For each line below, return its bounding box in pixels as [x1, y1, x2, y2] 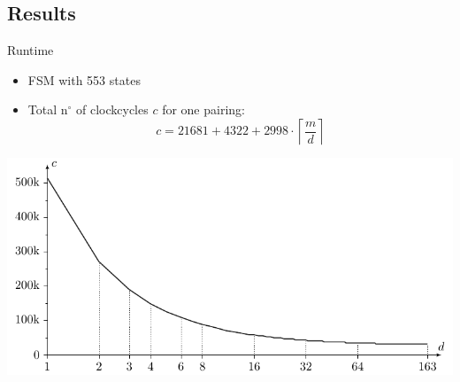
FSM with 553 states [27, 70, 141, 89]
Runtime [7, 41, 54, 59]
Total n [27, 100, 68, 119]
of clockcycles [76, 100, 149, 119]
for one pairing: [162, 100, 245, 119]
